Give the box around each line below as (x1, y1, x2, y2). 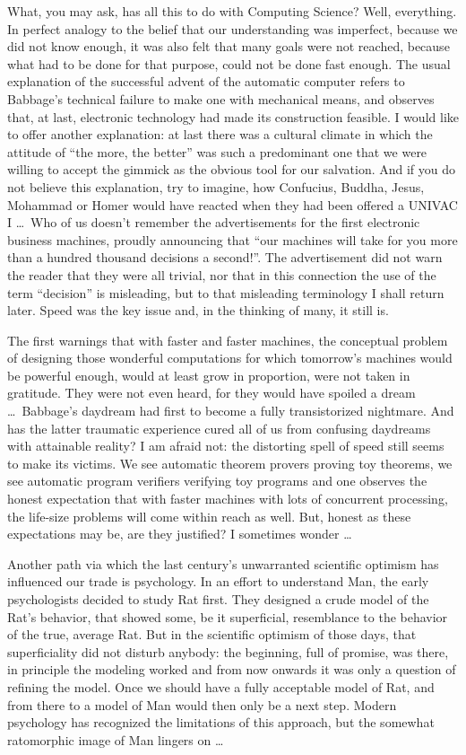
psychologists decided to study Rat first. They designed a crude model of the (7, 590, 429, 608)
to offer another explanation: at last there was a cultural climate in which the (7, 125, 433, 144)
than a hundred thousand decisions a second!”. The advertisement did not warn (7, 248, 443, 267)
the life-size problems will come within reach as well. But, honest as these (7, 506, 411, 525)
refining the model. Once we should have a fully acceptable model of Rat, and (7, 677, 435, 696)
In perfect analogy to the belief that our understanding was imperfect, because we (7, 19, 458, 38)
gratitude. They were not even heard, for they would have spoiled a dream (7, 383, 416, 402)
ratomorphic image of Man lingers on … (7, 730, 224, 749)
